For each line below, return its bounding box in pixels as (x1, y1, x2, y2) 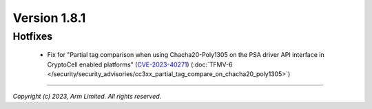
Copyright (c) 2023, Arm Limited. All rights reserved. (12, 93, 162, 101)
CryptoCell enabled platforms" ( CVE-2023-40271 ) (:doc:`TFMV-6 (47, 60, 233, 69)
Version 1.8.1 (12, 10, 86, 25)
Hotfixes (12, 30, 53, 43)
